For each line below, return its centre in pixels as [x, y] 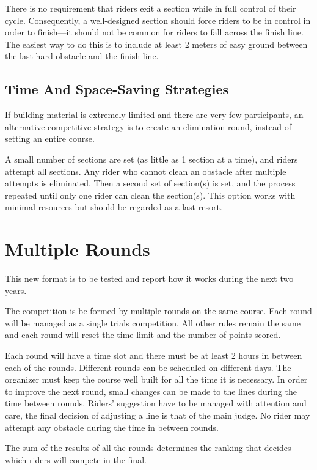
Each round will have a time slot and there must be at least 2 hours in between [154, 355]
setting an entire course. [50, 138]
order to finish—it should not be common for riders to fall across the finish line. [154, 32]
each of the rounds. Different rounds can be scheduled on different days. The [148, 367]
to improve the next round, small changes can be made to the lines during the [151, 391]
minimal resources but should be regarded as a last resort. [114, 207]
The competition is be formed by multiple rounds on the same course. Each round [158, 311]
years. [16, 290]
